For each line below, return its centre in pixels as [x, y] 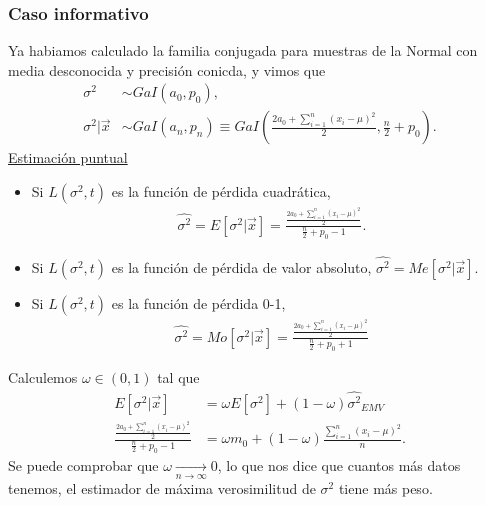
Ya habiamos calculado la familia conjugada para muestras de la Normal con [243, 50]
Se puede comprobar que [83, 464]
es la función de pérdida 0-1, [198, 303]
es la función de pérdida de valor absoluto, [241, 267]
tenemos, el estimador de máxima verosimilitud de [162, 487]
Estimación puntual [68, 157]
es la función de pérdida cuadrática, [221, 191]
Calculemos [43, 376]
